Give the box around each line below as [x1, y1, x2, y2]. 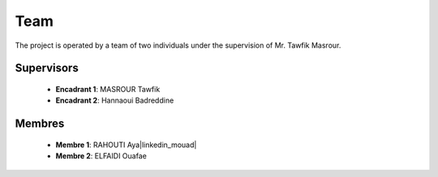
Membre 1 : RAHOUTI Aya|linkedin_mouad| [55, 140, 197, 150]
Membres [15, 117, 65, 131]
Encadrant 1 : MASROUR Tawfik [55, 84, 161, 94]
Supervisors [15, 61, 79, 75]
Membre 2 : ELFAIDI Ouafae [55, 151, 148, 161]
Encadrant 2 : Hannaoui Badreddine [55, 95, 174, 105]
